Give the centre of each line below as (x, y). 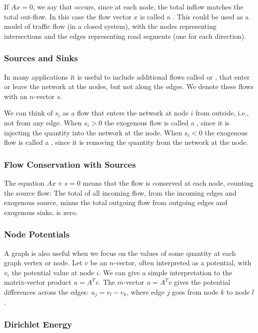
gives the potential (202, 282)
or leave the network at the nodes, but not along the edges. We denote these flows (129, 86)
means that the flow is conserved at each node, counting (168, 182)
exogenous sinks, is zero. (41, 212)
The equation (24, 182)
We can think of (29, 113)
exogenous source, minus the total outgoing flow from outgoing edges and (116, 202)
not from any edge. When (43, 122)
